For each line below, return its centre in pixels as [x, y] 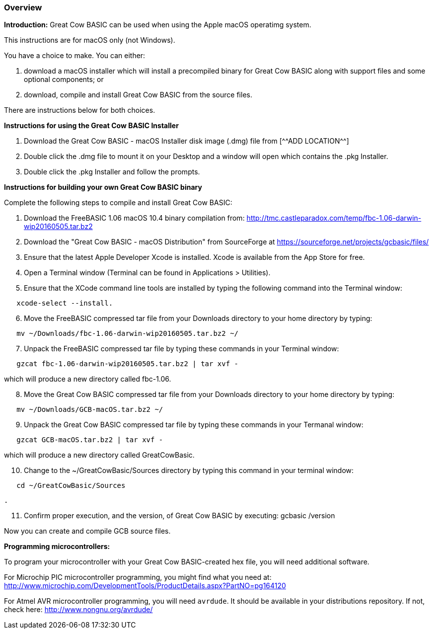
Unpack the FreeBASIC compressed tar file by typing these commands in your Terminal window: [181, 349]
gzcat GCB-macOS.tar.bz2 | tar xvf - [90, 440]
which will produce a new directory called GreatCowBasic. [99, 455]
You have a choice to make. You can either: [75, 56]
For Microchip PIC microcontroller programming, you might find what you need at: [138, 577]
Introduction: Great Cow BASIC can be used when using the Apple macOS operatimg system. [158, 25]
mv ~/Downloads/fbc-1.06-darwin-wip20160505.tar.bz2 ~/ [128, 334]
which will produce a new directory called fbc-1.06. [88, 379]
